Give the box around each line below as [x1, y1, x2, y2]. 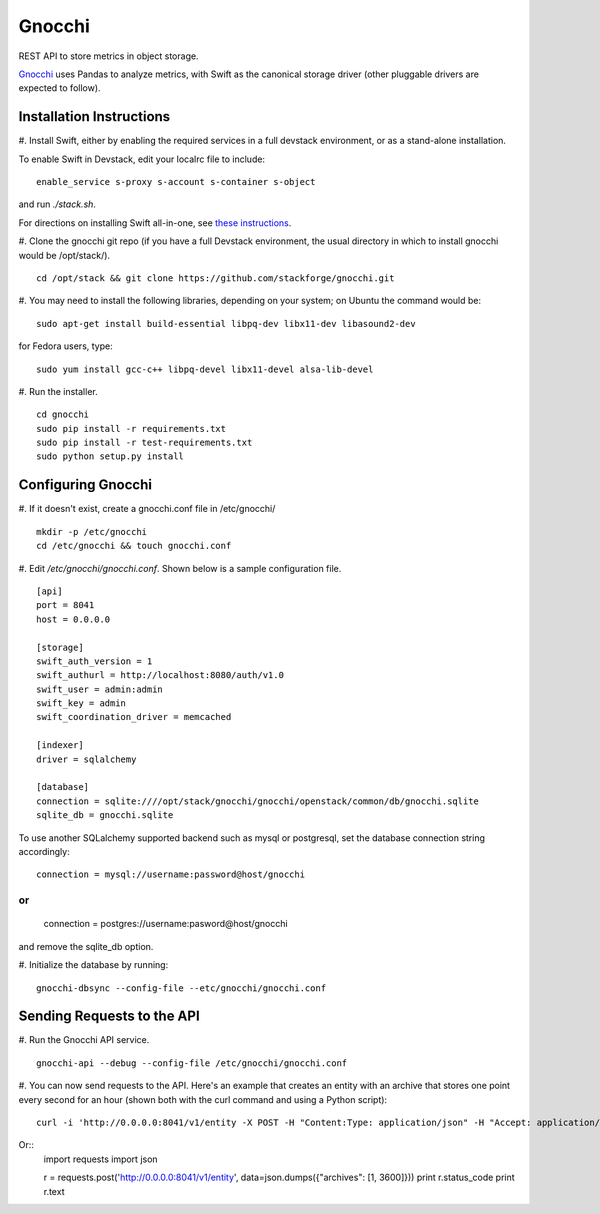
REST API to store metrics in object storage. [18, 50, 199, 62]
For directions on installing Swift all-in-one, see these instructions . [18, 216, 292, 229]
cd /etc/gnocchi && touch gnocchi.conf [36, 540, 232, 552]
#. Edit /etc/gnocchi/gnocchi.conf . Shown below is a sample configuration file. [18, 562, 342, 574]
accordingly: [18, 845, 70, 857]
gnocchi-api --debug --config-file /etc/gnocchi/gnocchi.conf [36, 1057, 348, 1069]
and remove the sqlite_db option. [18, 940, 154, 952]
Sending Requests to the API [18, 1008, 200, 1025]
